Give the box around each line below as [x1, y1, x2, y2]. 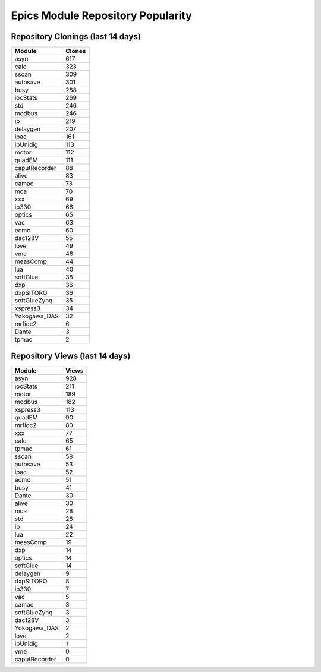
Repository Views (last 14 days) [11, 351, 131, 361]
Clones [65, 47, 86, 55]
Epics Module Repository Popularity [11, 9, 193, 22]
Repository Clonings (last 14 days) [11, 31, 141, 42]
